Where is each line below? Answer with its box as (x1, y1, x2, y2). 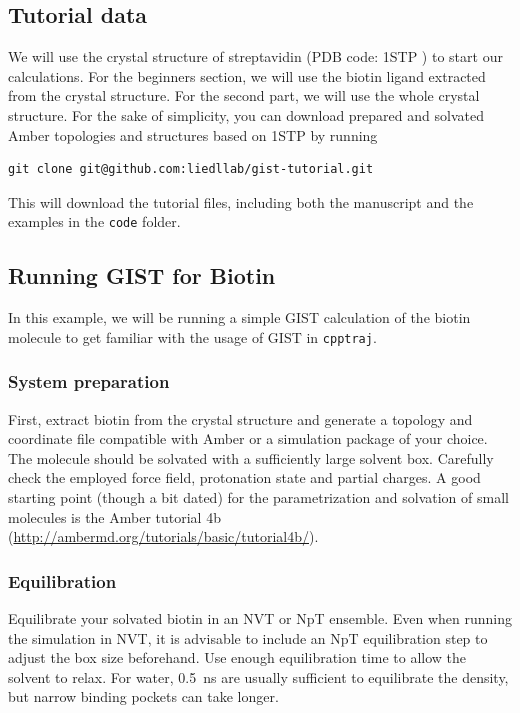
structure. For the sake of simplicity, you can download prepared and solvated (8, 104, 484, 125)
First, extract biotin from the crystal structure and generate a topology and (8, 408, 473, 429)
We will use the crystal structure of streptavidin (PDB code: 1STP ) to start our (8, 46, 503, 67)
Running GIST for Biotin (8, 260, 276, 291)
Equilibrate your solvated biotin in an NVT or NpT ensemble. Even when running (8, 608, 512, 629)
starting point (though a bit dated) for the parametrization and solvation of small (8, 487, 509, 508)
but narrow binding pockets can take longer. (8, 686, 279, 707)
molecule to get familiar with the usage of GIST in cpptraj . (8, 326, 377, 347)
